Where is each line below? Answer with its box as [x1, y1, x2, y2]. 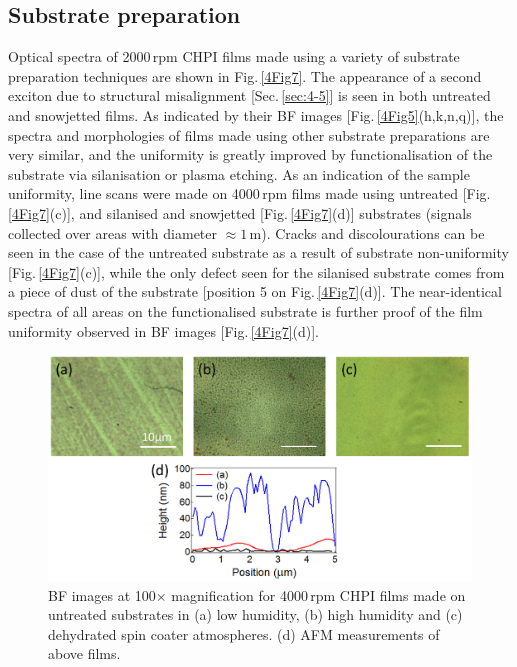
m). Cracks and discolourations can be [249, 222, 485, 243]
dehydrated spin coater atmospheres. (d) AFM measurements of [48, 623, 440, 644]
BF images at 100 [48, 584, 156, 605]
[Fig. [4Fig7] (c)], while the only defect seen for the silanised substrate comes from [8, 261, 505, 282]
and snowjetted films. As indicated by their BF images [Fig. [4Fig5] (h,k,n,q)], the [8, 104, 504, 125]
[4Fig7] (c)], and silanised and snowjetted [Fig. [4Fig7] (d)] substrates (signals [8, 202, 472, 223]
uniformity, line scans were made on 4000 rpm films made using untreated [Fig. [8, 183, 491, 204]
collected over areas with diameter [8, 222, 217, 243]
